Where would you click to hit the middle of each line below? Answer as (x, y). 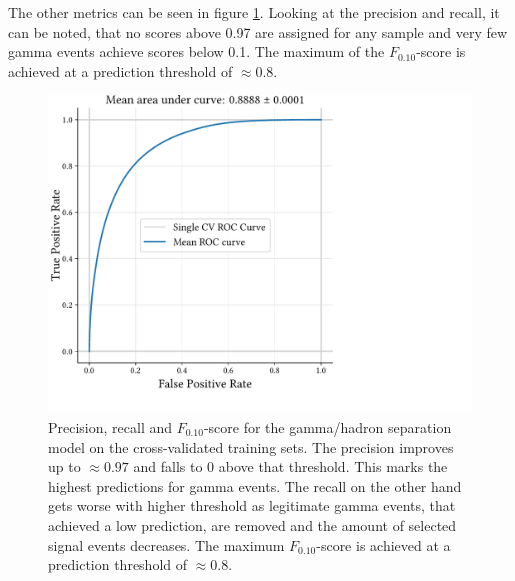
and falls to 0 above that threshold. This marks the (290, 466)
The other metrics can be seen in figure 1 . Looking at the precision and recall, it (254, 12)
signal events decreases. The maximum (166, 544)
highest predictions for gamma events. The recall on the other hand (255, 485)
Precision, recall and (110, 426)
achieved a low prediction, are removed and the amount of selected (252, 524)
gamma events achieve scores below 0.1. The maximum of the (196, 51)
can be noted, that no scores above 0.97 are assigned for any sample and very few (258, 31)
